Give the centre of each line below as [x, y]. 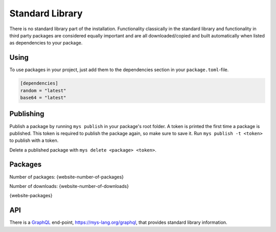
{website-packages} [31, 196]
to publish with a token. [34, 140]
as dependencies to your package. [46, 43]
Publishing [27, 114]
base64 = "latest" [43, 98]
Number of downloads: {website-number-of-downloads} [69, 186]
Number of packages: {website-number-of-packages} [67, 177]
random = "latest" [43, 90]
